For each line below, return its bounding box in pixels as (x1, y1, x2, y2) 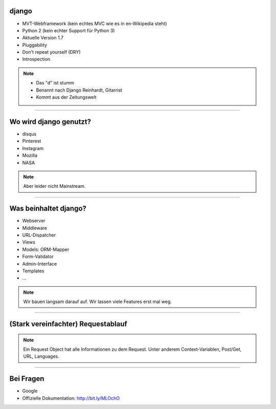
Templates (22, 268, 44, 274)
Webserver (22, 218, 45, 224)
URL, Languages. (23, 353, 60, 359)
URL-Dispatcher (22, 232, 56, 238)
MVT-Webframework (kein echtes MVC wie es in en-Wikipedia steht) (22, 20, 167, 27)
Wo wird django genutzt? (9, 117, 91, 126)
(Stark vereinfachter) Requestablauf (9, 319, 127, 328)
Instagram (22, 145, 43, 151)
